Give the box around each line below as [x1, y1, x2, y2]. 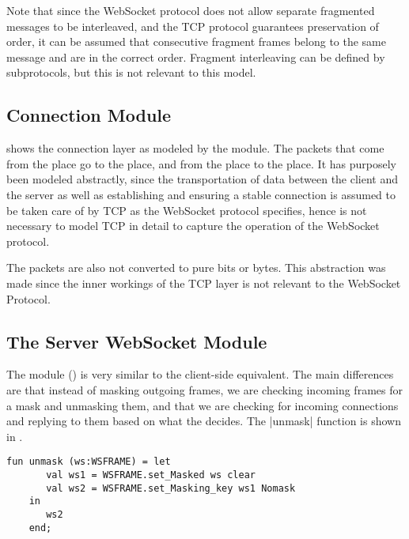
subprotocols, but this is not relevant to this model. [6, 64, 256, 81]
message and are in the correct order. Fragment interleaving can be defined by [6, 48, 385, 65]
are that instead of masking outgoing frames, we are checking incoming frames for [6, 381, 403, 398]
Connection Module [6, 103, 172, 127]
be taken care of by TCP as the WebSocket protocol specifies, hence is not [6, 202, 367, 218]
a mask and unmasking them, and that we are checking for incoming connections [6, 397, 399, 413]
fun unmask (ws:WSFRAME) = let [6, 456, 171, 468]
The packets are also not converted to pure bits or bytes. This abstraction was [6, 259, 386, 276]
